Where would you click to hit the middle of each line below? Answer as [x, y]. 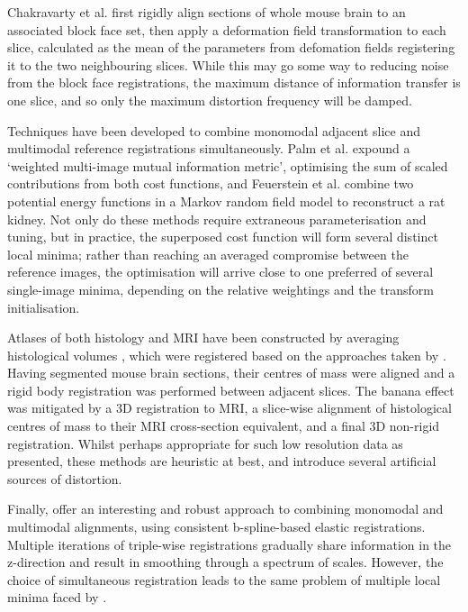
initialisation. [44, 307]
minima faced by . [57, 597]
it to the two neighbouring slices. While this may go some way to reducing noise [228, 64]
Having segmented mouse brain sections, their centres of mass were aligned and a [231, 373]
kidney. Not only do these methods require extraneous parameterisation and [217, 219]
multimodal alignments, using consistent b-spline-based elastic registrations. [216, 527]
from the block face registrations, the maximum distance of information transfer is [234, 82]
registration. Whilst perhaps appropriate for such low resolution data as [205, 443]
